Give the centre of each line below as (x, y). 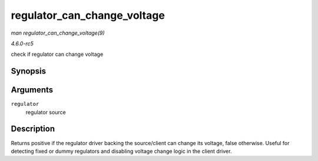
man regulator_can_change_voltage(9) (58, 33)
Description (33, 129)
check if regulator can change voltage (57, 54)
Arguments (32, 90)
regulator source (46, 112)
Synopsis (29, 71)
